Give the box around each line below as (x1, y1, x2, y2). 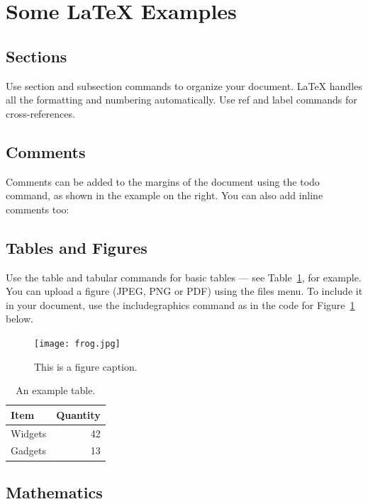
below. (6, 311, 33, 326)
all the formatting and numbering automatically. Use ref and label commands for (6, 92, 357, 107)
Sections (6, 45, 67, 67)
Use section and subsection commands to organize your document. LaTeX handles (6, 78, 362, 93)
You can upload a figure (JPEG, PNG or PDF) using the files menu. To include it (6, 284, 363, 298)
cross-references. (6, 106, 75, 121)
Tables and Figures (6, 236, 147, 258)
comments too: (6, 201, 69, 216)
